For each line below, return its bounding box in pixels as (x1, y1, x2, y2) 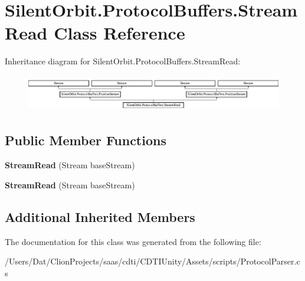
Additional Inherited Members (5, 207, 195, 226)
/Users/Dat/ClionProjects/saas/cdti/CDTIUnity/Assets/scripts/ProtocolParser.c (5, 255, 300, 267)
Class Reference (54, 21, 185, 45)
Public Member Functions (5, 131, 166, 149)
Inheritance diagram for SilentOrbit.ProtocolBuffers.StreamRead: (5, 55, 241, 67)
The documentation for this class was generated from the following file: (5, 235, 261, 247)
